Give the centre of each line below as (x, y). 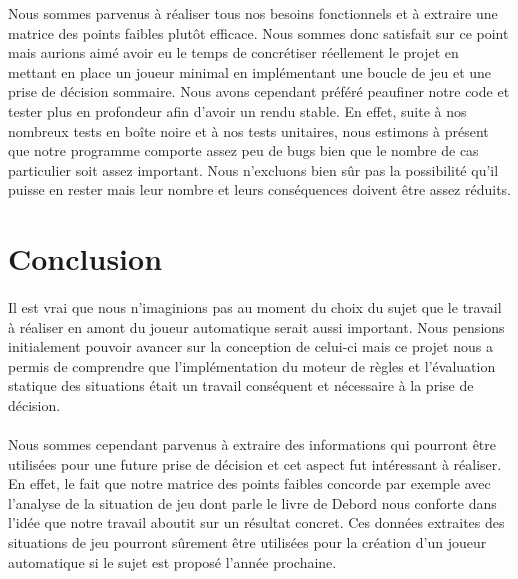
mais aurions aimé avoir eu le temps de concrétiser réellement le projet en (233, 52)
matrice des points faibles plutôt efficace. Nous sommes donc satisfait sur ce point (258, 32)
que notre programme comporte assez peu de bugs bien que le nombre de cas (243, 150)
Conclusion (85, 258)
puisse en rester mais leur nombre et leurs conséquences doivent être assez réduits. (260, 189)
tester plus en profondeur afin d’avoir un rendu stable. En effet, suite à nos (237, 110)
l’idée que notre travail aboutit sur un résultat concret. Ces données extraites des (256, 522)
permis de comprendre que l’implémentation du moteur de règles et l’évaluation (252, 365)
